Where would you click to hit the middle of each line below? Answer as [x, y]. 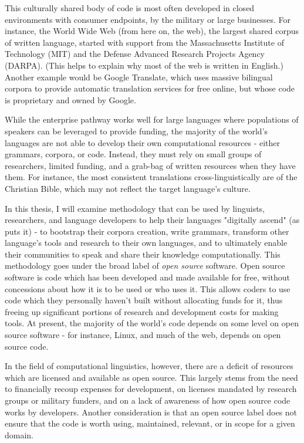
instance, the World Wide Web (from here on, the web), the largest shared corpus [152, 31]
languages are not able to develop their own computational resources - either [143, 142]
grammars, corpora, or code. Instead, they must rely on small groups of [133, 154]
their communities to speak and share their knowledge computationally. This [143, 254]
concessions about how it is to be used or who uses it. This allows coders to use [148, 288]
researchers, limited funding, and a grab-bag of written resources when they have [150, 165]
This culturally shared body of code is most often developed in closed [130, 8]
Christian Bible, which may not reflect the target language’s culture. [128, 188]
